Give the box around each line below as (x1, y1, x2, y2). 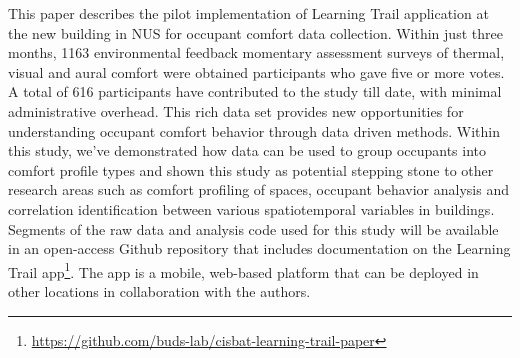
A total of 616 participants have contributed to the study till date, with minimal (8, 81, 502, 102)
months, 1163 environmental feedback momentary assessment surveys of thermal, (8, 42, 505, 63)
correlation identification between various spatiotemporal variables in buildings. (8, 198, 495, 219)
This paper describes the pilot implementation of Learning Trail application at (8, 3, 489, 23)
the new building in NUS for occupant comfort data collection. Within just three (8, 22, 503, 43)
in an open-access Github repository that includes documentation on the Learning (8, 238, 511, 259)
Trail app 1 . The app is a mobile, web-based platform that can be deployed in (8, 258, 479, 282)
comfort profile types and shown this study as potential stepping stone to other (8, 159, 494, 180)
